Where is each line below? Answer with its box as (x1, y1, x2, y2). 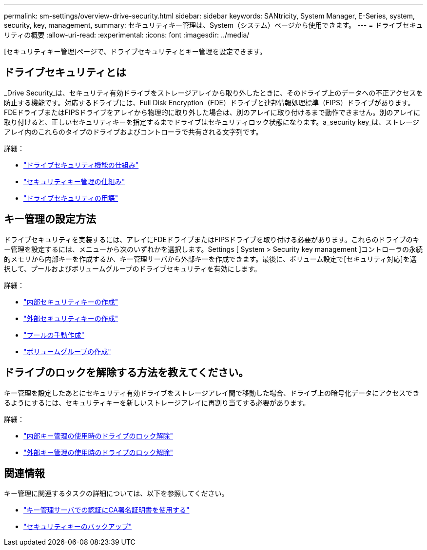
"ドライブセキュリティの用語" (23, 193, 118, 202)
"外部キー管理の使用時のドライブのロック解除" (23, 448, 174, 456)
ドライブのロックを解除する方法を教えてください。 (4, 366, 249, 379)
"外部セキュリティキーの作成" (23, 314, 118, 322)
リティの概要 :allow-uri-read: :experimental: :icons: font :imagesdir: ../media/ (4, 31, 250, 39)
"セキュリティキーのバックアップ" (23, 522, 132, 531)
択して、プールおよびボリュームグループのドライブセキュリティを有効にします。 (4, 264, 261, 273)
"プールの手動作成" (23, 330, 85, 339)
